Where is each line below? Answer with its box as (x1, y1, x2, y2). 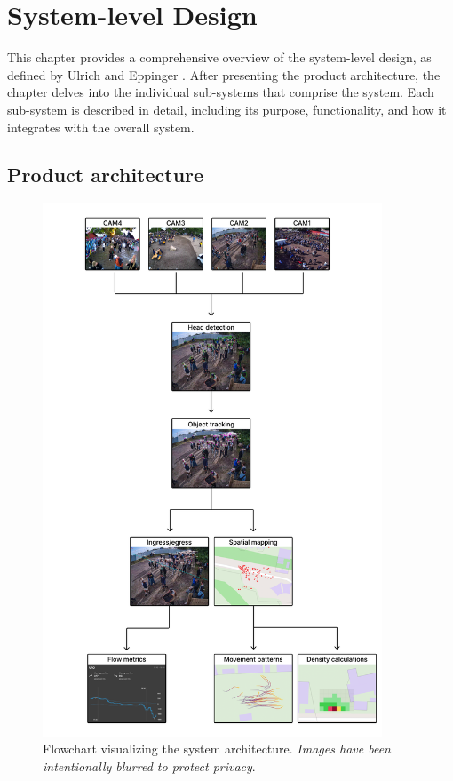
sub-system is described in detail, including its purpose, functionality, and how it (7, 100, 447, 118)
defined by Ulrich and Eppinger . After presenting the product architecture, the (7, 65, 441, 84)
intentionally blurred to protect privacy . (43, 756, 256, 775)
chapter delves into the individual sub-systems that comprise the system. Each (7, 83, 434, 101)
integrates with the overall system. (7, 117, 195, 136)
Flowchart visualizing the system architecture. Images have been (43, 739, 391, 758)
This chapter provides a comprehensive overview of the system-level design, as (7, 48, 432, 67)
